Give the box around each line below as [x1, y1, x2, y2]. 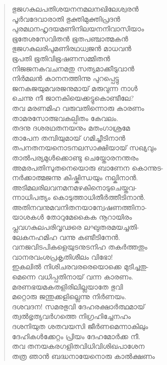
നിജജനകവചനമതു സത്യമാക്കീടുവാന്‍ [12, 63, 135, 73]
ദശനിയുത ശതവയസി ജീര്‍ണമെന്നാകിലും [12, 321, 148, 331]
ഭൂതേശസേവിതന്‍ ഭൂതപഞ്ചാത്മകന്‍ [12, 33, 128, 44]
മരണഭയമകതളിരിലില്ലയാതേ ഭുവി [12, 281, 123, 292]
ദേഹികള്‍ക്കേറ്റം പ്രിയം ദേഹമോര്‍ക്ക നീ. [12, 331, 141, 341]
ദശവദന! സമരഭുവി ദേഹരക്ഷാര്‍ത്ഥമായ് [12, 301, 145, 311]
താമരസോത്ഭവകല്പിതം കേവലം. [12, 112, 119, 123]
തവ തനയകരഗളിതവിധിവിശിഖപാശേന [12, 341, 145, 351]
